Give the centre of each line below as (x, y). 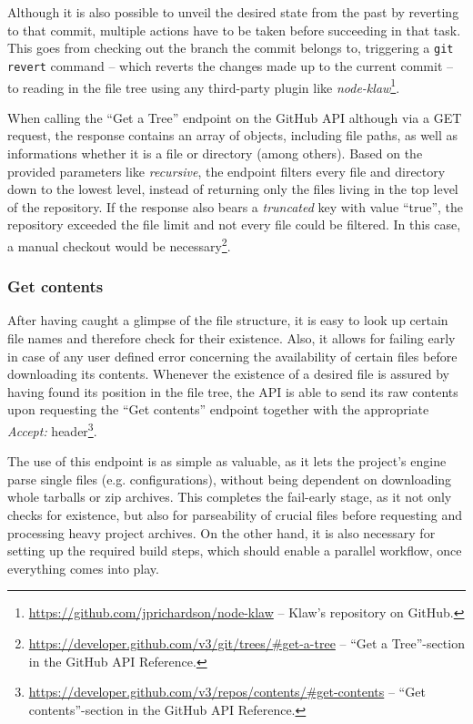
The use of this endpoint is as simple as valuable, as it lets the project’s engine (227, 461)
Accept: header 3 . (52, 429)
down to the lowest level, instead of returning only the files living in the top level (233, 189)
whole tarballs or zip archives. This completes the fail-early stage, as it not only (230, 497)
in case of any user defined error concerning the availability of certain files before (232, 356)
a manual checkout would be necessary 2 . (119, 244)
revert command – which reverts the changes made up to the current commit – (231, 65)
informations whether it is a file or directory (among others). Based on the (215, 153)
